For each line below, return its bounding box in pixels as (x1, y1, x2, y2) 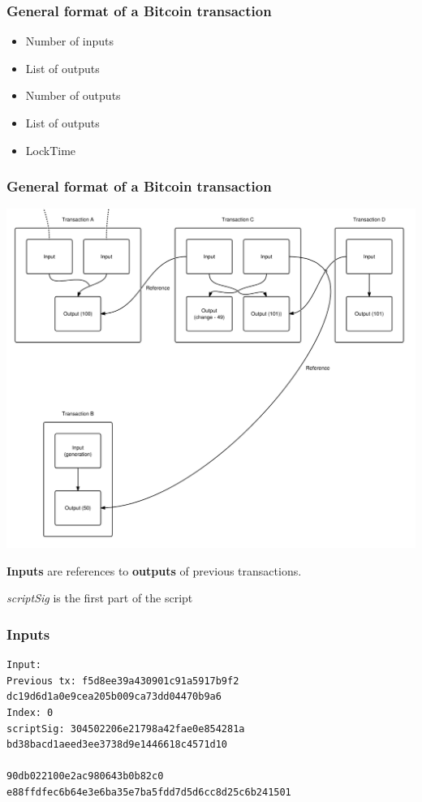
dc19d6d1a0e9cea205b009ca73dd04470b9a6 (6, 691, 222, 703)
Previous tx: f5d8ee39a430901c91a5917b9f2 (6, 675, 239, 687)
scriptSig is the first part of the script (6, 589, 193, 606)
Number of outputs (25, 87, 121, 104)
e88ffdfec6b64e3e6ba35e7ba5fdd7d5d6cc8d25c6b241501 (6, 787, 291, 799)
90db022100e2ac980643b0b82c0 (6, 770, 164, 783)
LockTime (25, 141, 76, 158)
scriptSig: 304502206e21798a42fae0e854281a (6, 722, 245, 735)
